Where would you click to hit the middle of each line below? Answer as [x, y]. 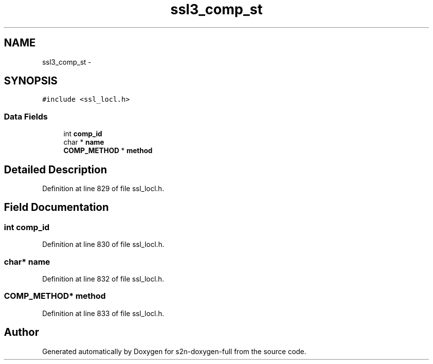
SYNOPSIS [31, 81]
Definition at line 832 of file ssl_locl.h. [103, 279]
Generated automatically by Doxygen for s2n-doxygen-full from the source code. [174, 351]
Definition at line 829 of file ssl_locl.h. [103, 189]
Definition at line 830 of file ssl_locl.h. [103, 244]
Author [22, 332]
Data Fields [26, 116]
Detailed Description [56, 169]
